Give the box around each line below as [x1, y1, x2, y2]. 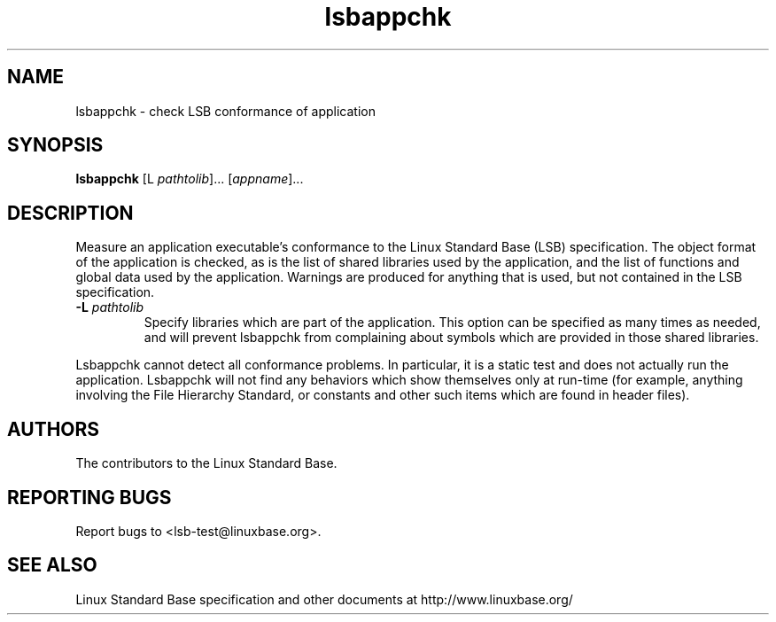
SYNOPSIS [7, 134, 104, 157]
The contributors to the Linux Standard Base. [75, 455, 338, 471]
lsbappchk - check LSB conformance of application [75, 103, 376, 119]
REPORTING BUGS [7, 486, 172, 509]
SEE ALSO [7, 554, 97, 577]
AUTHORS [7, 417, 100, 440]
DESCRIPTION [7, 201, 134, 224]
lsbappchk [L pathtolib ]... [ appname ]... [75, 171, 304, 187]
